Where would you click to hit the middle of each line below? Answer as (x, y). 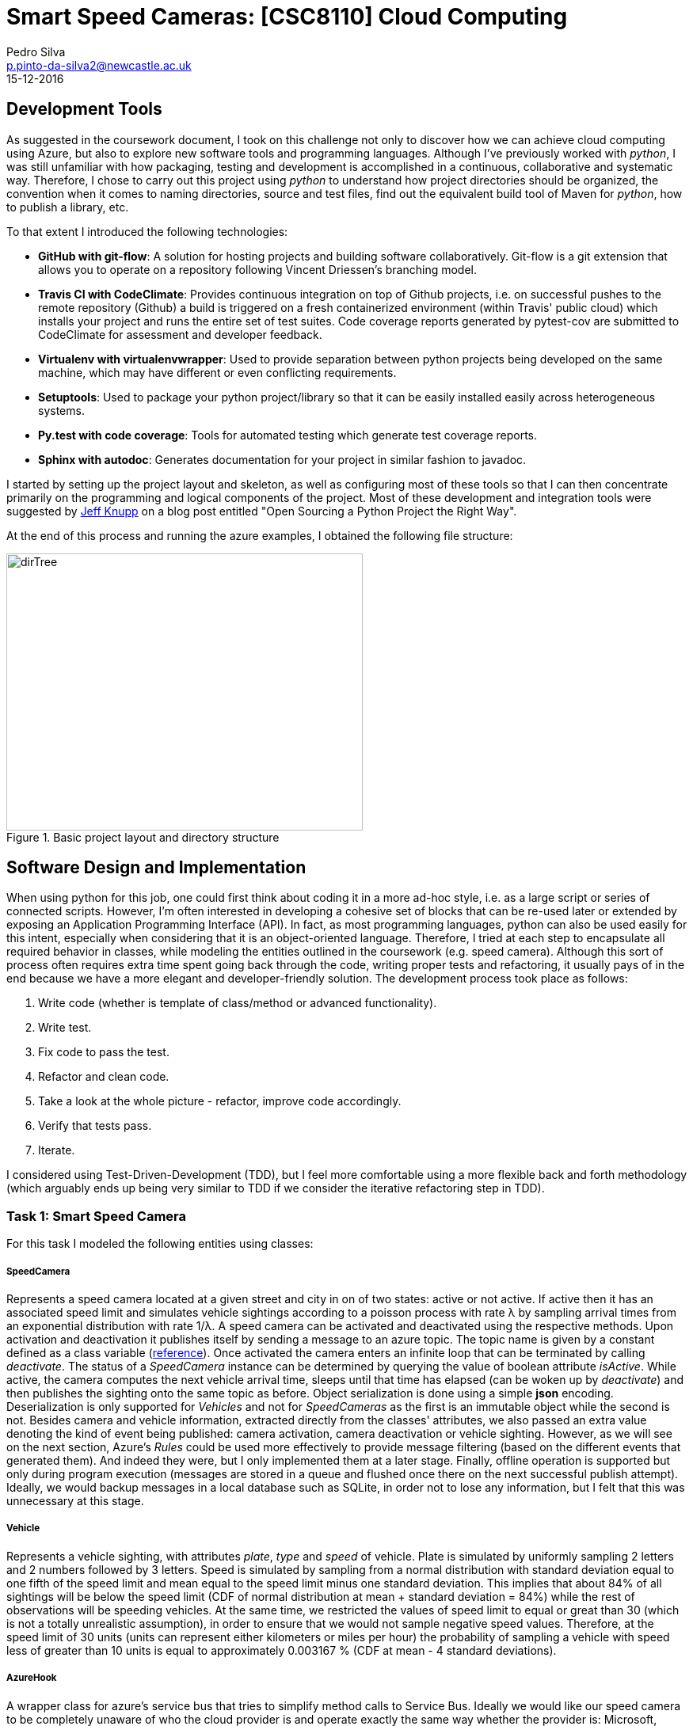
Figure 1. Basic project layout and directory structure (143, 837)
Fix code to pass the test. (104, 1052)
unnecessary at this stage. (75, 1500)
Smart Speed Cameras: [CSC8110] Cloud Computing (287, 17)
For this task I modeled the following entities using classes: (160, 1244)
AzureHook (32, 1678)
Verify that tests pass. (95, 1126)
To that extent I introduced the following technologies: (147, 231)
